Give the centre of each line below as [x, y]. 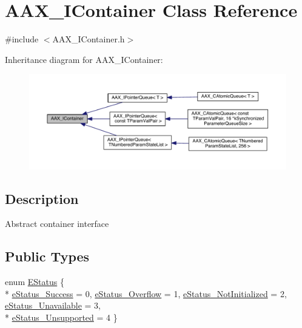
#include [22, 39]
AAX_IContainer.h [89, 39]
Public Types [47, 256]
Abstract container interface [57, 224]
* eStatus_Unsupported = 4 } [61, 317]
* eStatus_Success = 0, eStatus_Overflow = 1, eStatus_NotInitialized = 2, [146, 293]
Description [42, 198]
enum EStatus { [35, 282]
